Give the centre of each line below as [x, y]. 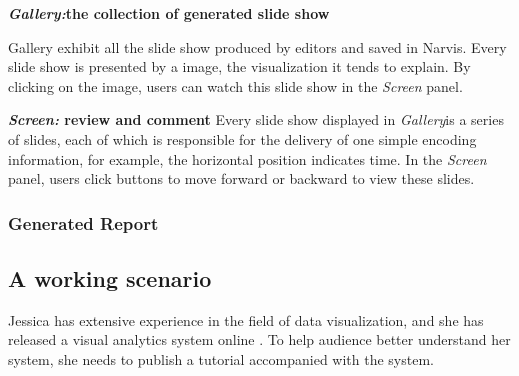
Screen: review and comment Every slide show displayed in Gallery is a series [256, 119]
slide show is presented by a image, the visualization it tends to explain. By [239, 66]
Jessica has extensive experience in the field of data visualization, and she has [246, 319]
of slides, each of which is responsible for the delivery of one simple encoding [242, 138]
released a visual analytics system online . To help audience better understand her [259, 339]
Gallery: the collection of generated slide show [169, 13]
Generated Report [83, 222]
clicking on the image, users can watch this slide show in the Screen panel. [235, 85]
